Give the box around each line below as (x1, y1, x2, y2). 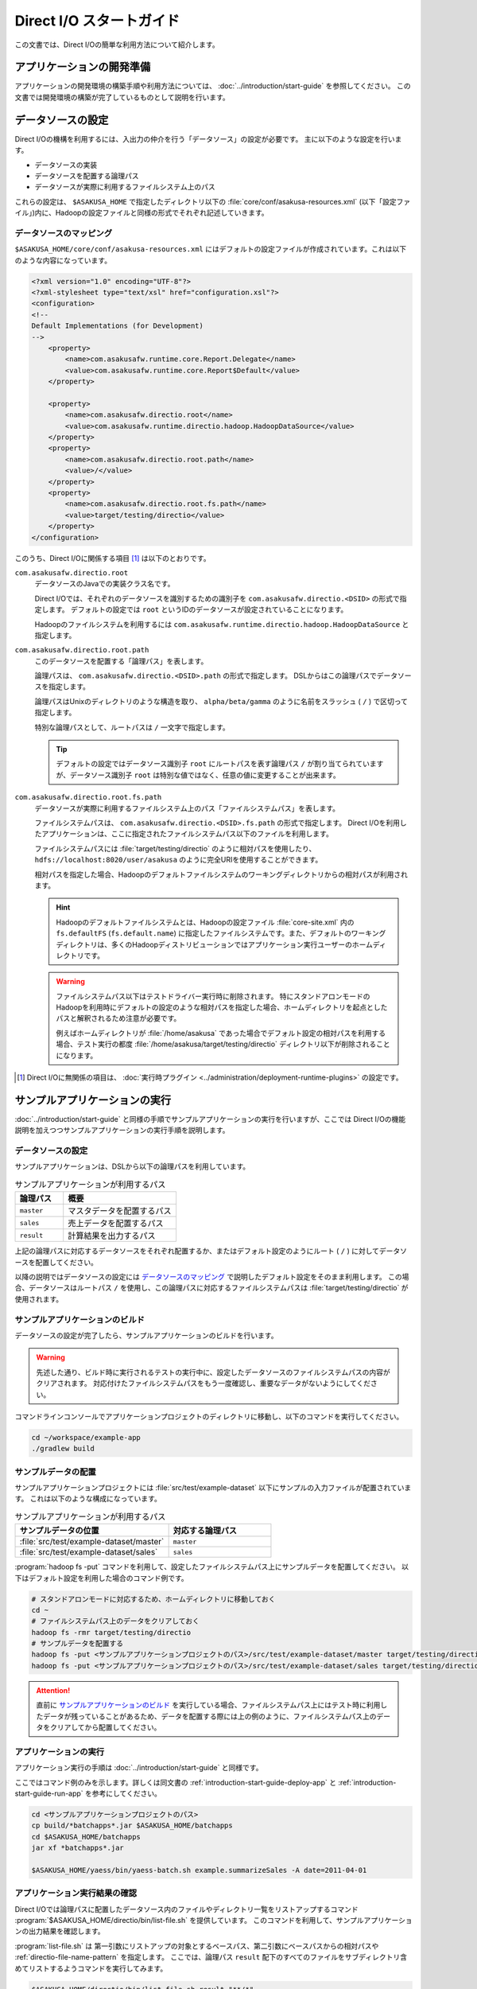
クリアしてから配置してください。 (49, 1722, 161, 1732)
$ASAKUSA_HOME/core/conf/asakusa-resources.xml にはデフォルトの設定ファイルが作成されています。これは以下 (14, 244, 407, 254)
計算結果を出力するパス (68, 1230, 156, 1241)
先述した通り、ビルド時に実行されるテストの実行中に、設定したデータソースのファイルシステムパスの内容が (36, 1367, 390, 1376)
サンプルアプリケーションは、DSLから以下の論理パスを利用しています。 (14, 1162, 250, 1171)
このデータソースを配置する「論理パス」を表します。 (34, 656, 208, 666)
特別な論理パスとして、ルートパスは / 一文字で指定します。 (34, 722, 230, 732)
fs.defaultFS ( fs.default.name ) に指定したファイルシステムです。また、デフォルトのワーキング (56, 928, 386, 938)
